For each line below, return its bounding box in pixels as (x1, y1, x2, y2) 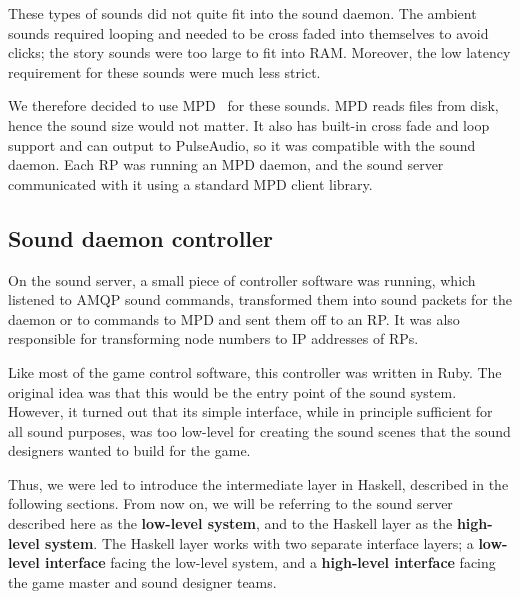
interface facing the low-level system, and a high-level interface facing (45, 552, 496, 573)
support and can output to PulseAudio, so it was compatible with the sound (8, 134, 476, 155)
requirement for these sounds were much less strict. (8, 61, 321, 82)
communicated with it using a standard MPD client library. (8, 173, 373, 194)
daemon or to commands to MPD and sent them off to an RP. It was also (8, 308, 460, 329)
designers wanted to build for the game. (8, 440, 251, 461)
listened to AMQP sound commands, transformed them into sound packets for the (8, 289, 512, 310)
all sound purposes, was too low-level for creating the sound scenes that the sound (8, 420, 511, 441)
